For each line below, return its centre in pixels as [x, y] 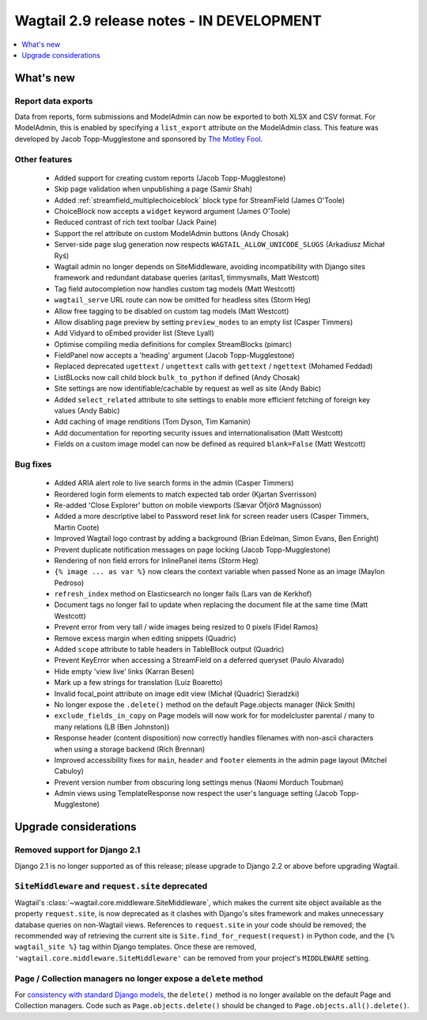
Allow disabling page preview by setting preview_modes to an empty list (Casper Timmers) [204, 322]
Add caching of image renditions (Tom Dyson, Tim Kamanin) [153, 422]
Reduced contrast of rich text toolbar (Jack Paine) [136, 223]
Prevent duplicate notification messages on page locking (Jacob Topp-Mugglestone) [193, 550]
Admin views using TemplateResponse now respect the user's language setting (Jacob [196, 794]
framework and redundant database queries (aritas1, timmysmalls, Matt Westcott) [187, 278]
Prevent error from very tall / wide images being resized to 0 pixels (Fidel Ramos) [186, 627]
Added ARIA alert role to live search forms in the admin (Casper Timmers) [174, 483]
